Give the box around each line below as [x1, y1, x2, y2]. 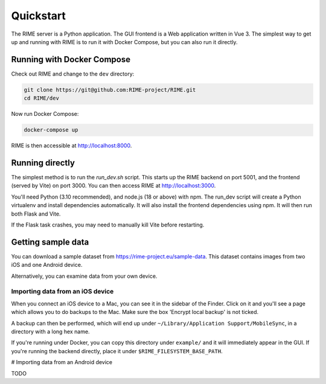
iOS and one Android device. [11, 261, 83, 269]
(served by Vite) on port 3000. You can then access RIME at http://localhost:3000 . [11, 182, 216, 190]
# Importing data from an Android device [11, 359, 113, 366]
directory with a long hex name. [11, 328, 90, 335]
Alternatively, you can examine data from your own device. [11, 272, 158, 280]
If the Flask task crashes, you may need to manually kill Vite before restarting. [11, 221, 205, 229]
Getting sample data [11, 237, 89, 247]
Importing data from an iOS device [11, 287, 114, 296]
